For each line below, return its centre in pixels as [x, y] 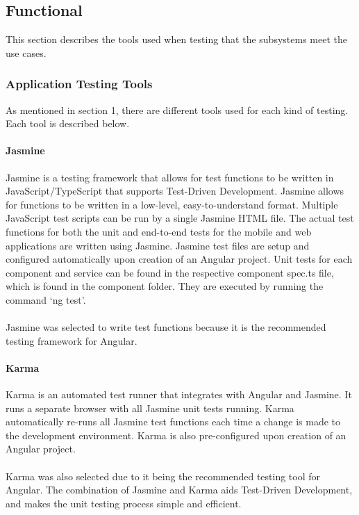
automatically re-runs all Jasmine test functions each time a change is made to [173, 422]
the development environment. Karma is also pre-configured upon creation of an [176, 435]
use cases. [26, 52]
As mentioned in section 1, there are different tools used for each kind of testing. [177, 109]
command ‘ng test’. [46, 299]
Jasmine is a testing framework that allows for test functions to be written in [170, 177]
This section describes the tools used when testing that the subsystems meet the [176, 39]
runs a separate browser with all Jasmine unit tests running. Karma [150, 408]
